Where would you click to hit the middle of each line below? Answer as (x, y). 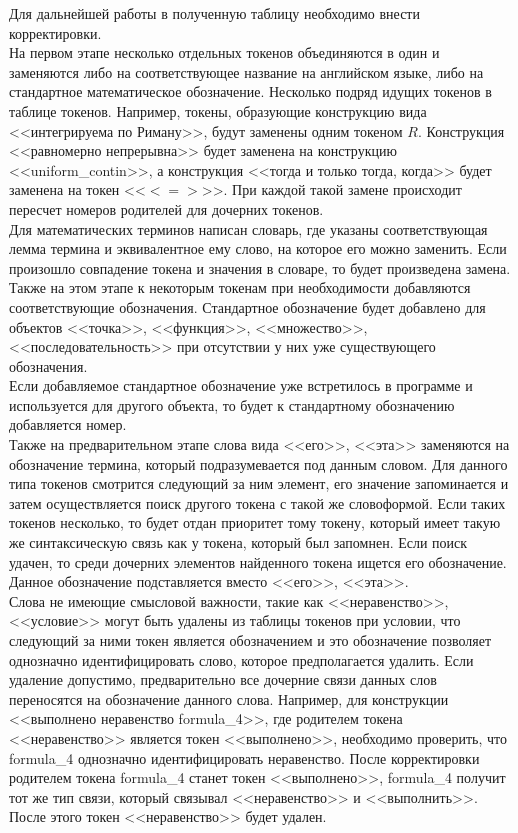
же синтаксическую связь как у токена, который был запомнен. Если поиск (238, 542)
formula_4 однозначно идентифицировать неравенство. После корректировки (244, 757)
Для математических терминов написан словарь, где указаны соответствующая (248, 228)
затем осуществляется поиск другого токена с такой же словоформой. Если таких (257, 502)
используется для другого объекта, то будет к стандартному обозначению (232, 404)
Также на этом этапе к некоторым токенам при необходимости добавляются (240, 287)
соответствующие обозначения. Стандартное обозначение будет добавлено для (247, 306)
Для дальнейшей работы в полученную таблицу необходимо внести (214, 13)
